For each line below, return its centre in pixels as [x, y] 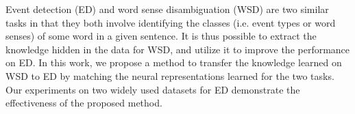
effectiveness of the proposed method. [84, 103]
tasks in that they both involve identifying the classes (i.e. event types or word [171, 22]
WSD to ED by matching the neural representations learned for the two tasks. [170, 75]
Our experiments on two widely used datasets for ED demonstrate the [153, 89]
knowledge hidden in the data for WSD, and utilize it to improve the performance [178, 49]
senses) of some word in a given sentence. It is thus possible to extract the [161, 36]
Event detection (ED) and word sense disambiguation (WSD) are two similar [167, 9]
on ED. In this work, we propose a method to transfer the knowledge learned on [174, 62]
